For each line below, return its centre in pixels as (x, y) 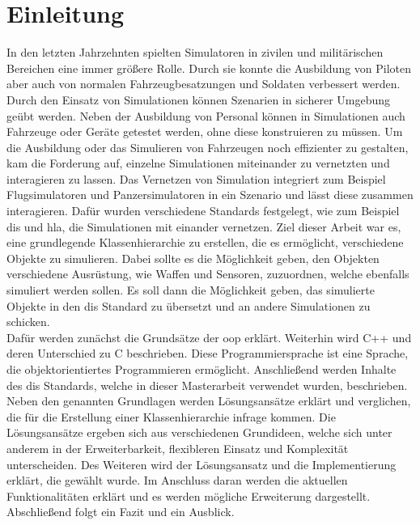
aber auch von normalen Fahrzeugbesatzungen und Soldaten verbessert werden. (204, 84)
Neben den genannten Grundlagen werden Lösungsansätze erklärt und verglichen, (209, 401)
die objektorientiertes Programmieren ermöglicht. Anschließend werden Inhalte (202, 369)
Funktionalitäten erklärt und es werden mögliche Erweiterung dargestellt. (189, 495)
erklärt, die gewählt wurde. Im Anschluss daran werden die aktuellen (177, 480)
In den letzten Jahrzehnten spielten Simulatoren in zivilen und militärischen (195, 52)
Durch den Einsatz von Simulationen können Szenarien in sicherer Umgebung (199, 99)
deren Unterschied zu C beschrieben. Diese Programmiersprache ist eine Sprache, (208, 353)
